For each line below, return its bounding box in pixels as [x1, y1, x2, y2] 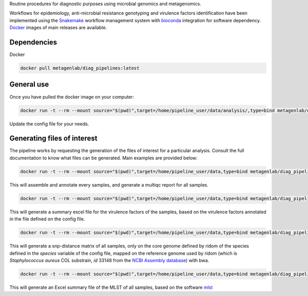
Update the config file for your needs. [9, 121, 89, 127]
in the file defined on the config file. [9, 216, 85, 222]
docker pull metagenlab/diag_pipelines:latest [20, 65, 140, 71]
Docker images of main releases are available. [9, 25, 107, 31]
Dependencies [9, 38, 57, 46]
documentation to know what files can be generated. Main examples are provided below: [9, 155, 198, 161]
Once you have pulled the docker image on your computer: [9, 94, 134, 100]
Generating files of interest [9, 134, 98, 143]
